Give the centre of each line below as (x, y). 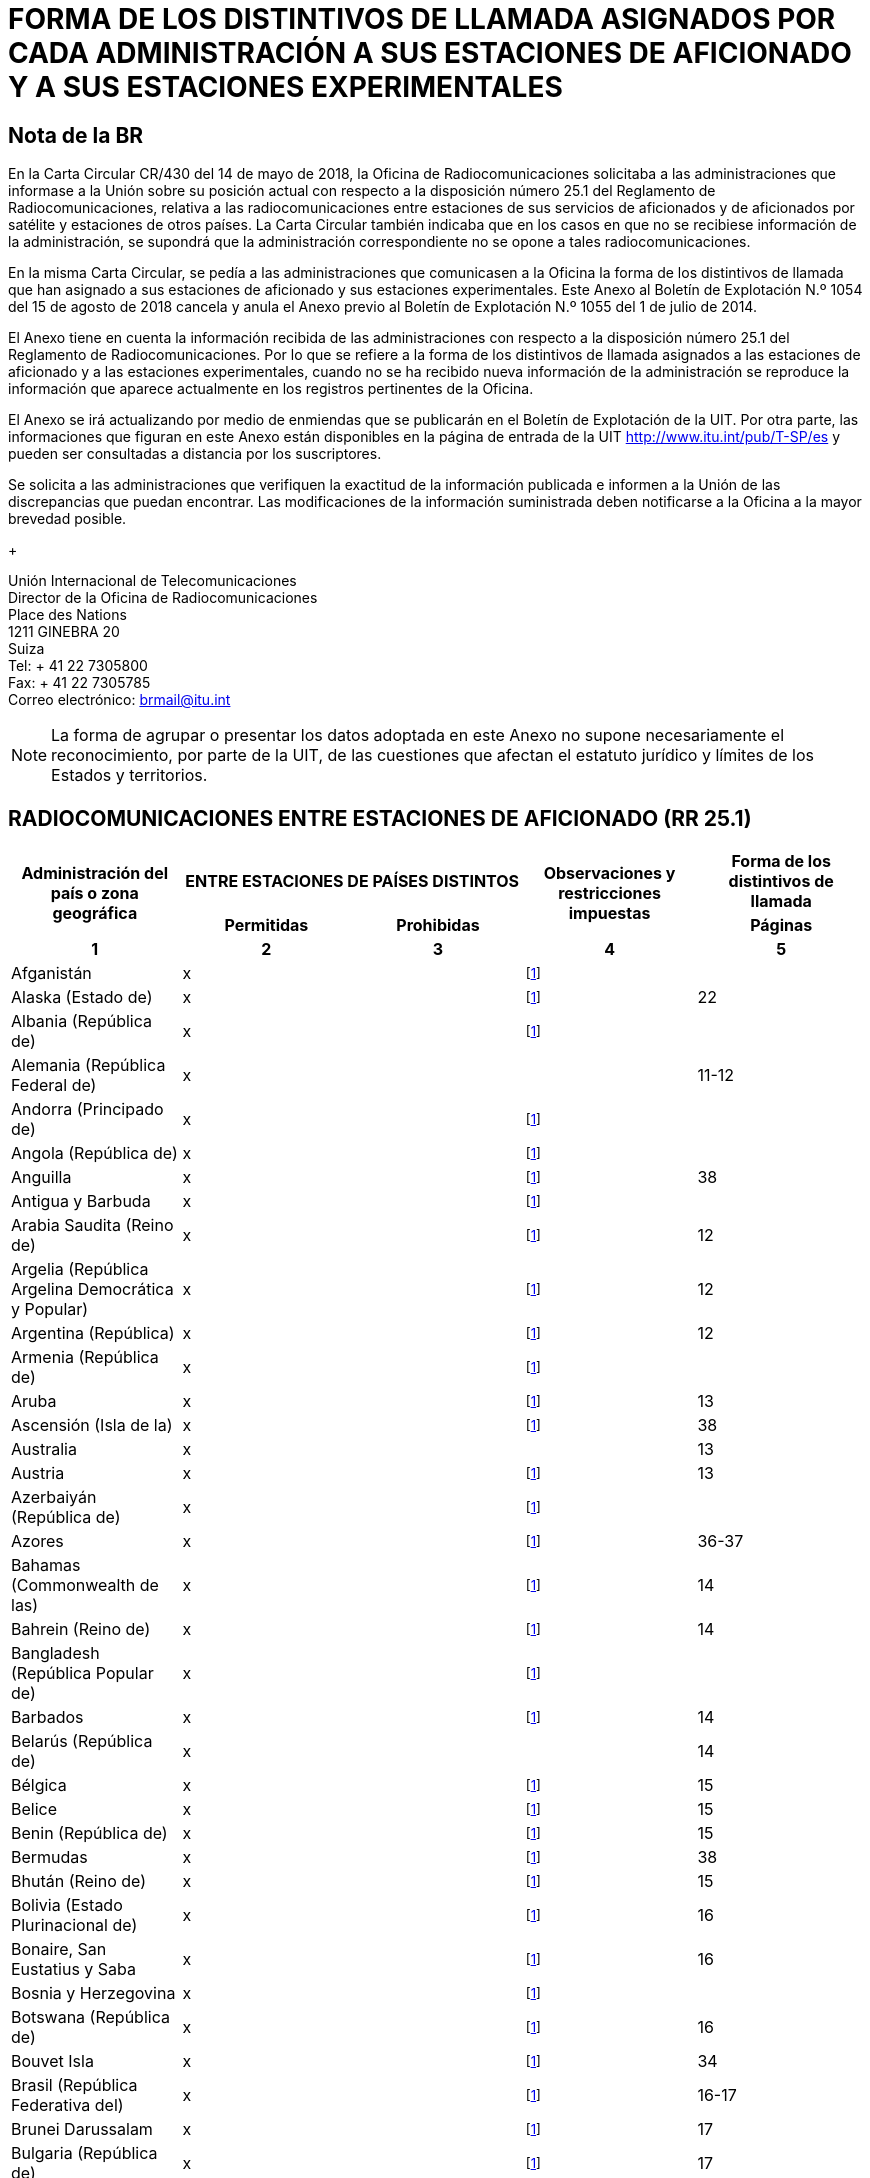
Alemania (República (88, 1065)
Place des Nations (67, 615)
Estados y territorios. (129, 775)
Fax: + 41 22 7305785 (79, 683)
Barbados (47, 1717)
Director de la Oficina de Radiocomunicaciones (163, 598)
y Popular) (50, 1309)
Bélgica (39, 1785)
